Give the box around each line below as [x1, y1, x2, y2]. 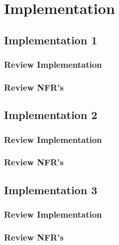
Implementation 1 [4, 32, 98, 47]
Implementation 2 [4, 107, 98, 122]
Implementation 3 [4, 182, 98, 197]
